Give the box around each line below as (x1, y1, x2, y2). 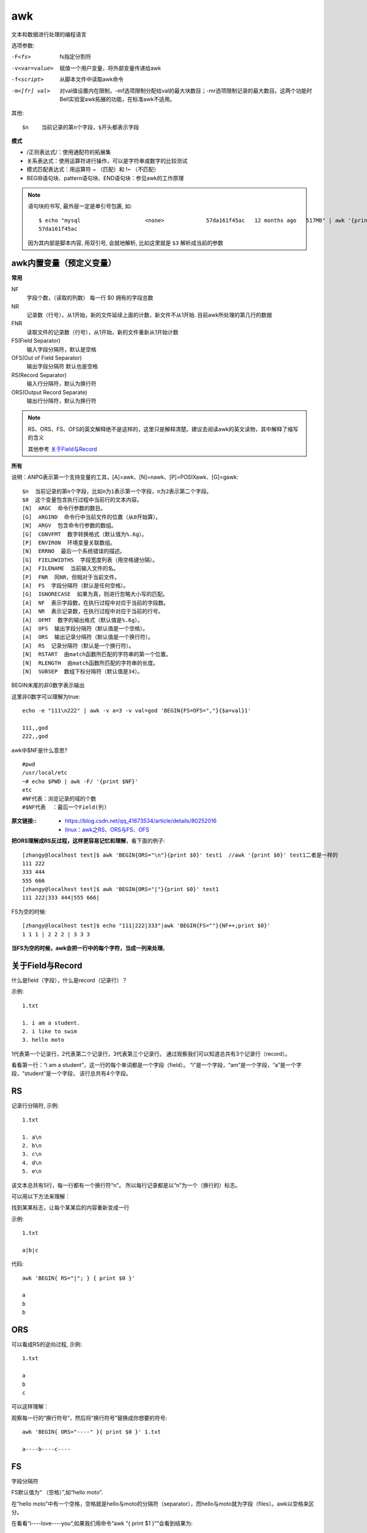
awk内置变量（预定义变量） (11, 258, 116, 269)
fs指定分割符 (59, 53, 92, 61)
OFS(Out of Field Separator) (11, 354, 82, 361)
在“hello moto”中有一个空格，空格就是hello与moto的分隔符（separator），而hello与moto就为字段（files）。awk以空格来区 (11, 1500, 314, 1507)
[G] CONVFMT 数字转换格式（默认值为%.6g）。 (22, 530, 147, 538)
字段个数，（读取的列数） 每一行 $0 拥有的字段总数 (26, 294, 154, 302)
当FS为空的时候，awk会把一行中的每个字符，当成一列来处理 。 (11, 944, 168, 952)
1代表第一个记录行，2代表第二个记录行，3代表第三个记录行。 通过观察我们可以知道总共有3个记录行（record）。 (11, 1050, 291, 1057)
